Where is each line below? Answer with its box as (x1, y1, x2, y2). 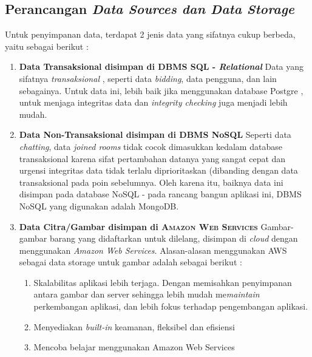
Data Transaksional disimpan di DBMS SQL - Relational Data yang (19, 60, 304, 73)
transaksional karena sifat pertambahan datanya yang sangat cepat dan (19, 152, 286, 165)
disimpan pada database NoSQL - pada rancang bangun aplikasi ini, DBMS (19, 188, 302, 200)
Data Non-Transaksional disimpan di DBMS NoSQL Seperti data (19, 128, 291, 141)
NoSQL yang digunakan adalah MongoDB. (19, 199, 179, 212)
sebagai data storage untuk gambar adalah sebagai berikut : (19, 256, 242, 268)
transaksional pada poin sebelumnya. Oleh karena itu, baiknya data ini (19, 175, 283, 188)
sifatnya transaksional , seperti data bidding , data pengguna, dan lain (19, 72, 277, 84)
